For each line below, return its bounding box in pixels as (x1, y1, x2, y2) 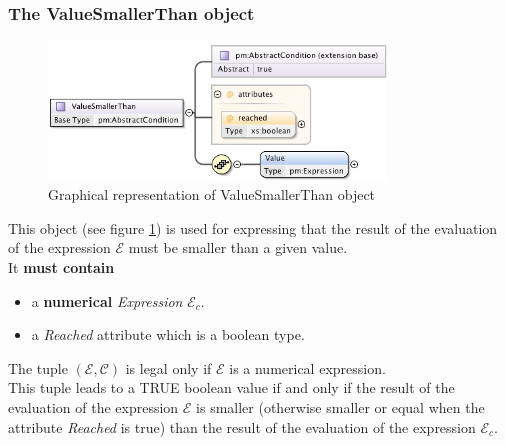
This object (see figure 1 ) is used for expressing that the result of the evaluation (8, 217, 498, 238)
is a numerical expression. (229, 357, 386, 378)
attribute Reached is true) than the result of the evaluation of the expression (8, 416, 476, 437)
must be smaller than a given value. (128, 237, 348, 258)
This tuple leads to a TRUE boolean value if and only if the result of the (8, 377, 455, 398)
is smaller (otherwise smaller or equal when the (196, 397, 485, 418)
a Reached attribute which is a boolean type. (31, 324, 305, 345)
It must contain (8, 257, 115, 278)
